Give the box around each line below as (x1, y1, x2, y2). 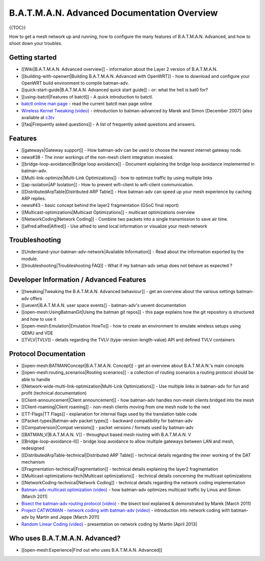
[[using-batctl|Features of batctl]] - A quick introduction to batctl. (21, 94, 153, 99)
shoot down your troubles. (9, 40, 62, 46)
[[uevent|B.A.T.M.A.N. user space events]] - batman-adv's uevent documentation (21, 302, 186, 308)
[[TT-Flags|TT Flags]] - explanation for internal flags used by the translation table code (21, 411, 197, 417)
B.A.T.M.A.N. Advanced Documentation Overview (9, 7, 218, 18)
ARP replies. (21, 196, 46, 201)
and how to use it (21, 316, 56, 322)
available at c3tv (21, 114, 55, 120)
